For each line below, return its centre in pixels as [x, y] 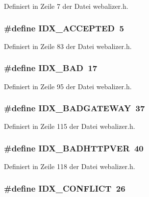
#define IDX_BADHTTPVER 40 [74, 148]
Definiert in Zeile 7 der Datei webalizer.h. [66, 6]
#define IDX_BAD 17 [51, 68]
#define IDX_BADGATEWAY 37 [74, 108]
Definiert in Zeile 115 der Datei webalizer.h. [70, 126]
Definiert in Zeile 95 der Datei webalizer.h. [68, 86]
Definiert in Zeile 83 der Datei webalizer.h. [68, 46]
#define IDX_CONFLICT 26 [65, 188]
